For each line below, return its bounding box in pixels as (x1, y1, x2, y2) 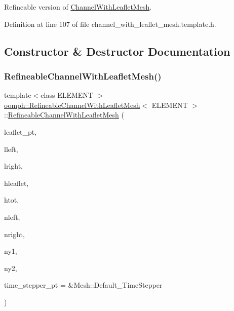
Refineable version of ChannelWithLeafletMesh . (4, 2, 152, 12)
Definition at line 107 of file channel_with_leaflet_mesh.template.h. (4, 18, 216, 29)
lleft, (4, 143, 18, 154)
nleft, (4, 211, 20, 222)
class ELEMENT (41, 90, 93, 100)
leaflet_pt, (4, 126, 37, 137)
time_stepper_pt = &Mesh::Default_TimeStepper (4, 280, 163, 290)
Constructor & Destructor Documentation (4, 43, 230, 59)
